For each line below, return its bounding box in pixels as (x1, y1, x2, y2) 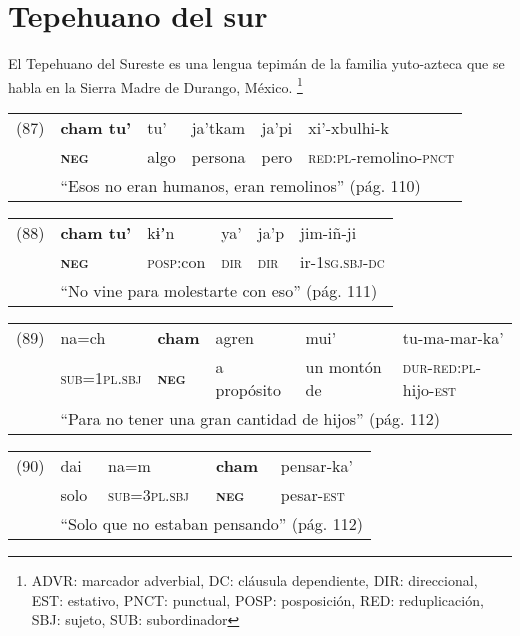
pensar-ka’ (280, 453, 353, 477)
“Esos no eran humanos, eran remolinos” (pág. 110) (60, 173, 421, 197)
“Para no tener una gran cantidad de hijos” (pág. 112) (60, 406, 441, 430)
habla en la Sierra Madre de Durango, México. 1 (8, 73, 303, 97)
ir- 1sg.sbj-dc (300, 249, 385, 273)
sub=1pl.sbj (60, 366, 142, 390)
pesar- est (280, 482, 345, 506)
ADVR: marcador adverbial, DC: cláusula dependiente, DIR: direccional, (31, 569, 478, 590)
